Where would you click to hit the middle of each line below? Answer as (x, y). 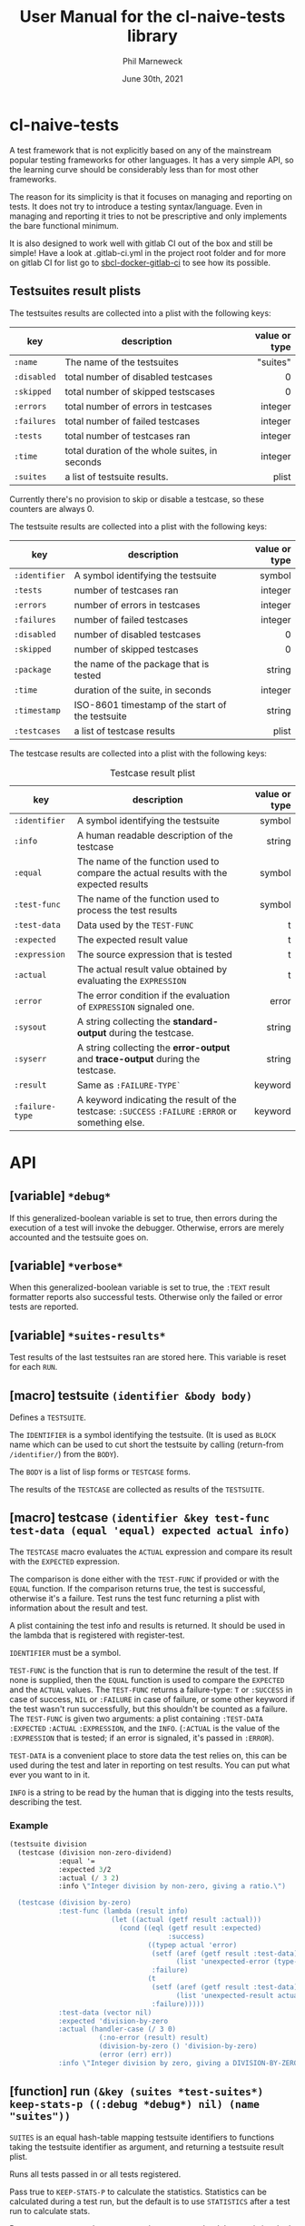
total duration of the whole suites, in (141, 450)
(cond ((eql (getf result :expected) (190, 1928)
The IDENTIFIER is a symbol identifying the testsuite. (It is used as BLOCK (143, 1434)
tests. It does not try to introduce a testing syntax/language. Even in (136, 206)
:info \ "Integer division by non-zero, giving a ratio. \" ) (172, 1886)
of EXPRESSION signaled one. (136, 1007)
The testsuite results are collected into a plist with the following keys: (138, 526)
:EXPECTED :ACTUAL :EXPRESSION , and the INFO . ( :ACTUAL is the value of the (145, 1728)
